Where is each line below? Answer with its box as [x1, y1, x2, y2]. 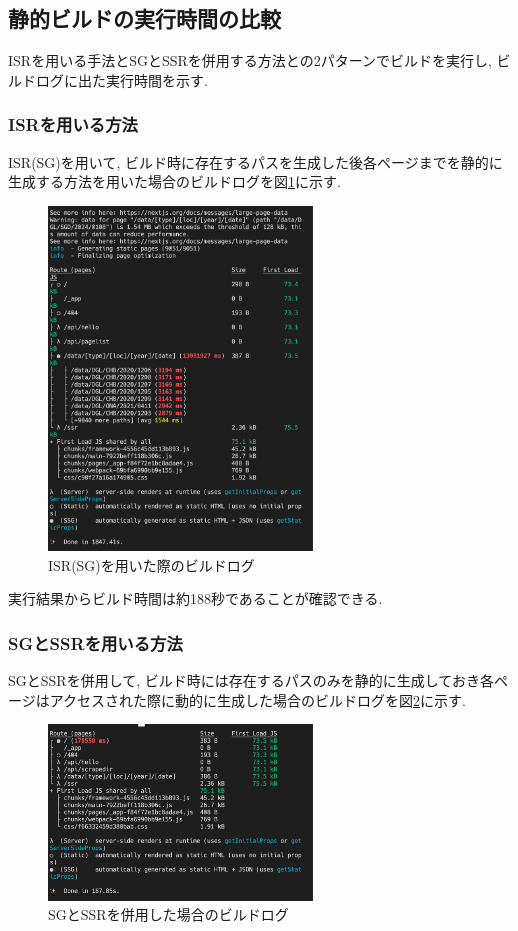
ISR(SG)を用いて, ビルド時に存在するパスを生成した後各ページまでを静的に [8, 151, 503, 172]
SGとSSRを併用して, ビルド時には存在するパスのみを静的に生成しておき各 [8, 669, 494, 690]
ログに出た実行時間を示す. [35, 69, 208, 90]
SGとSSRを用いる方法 [8, 630, 183, 655]
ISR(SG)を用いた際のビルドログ [48, 554, 255, 575]
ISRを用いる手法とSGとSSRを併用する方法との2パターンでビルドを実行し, [8, 50, 492, 71]
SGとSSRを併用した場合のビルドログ [48, 904, 289, 925]
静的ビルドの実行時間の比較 [8, 3, 281, 34]
